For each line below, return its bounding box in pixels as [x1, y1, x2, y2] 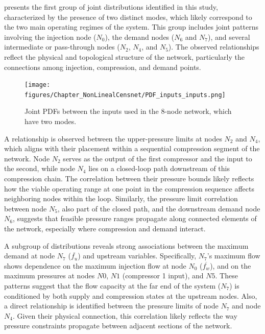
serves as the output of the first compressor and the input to [63, 153, 252, 163]
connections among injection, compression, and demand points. [4, 61, 201, 72]
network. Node [4, 153, 50, 163]
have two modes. [25, 116, 77, 127]
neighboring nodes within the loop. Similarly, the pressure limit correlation [4, 193, 238, 204]
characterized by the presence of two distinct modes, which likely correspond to [4, 11, 252, 22]
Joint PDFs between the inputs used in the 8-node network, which [25, 106, 232, 116]
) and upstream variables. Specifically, [78, 250, 197, 261]
